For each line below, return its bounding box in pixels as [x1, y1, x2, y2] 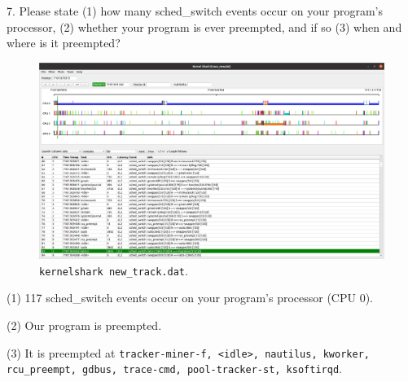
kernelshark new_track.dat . [39, 261, 188, 279]
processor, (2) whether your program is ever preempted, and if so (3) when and [7, 18, 402, 35]
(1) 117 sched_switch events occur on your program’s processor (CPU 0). [7, 289, 374, 306]
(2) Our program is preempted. [7, 317, 162, 334]
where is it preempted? [7, 34, 121, 51]
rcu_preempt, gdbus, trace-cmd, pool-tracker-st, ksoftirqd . [7, 360, 342, 377]
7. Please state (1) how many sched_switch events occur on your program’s [7, 2, 383, 19]
